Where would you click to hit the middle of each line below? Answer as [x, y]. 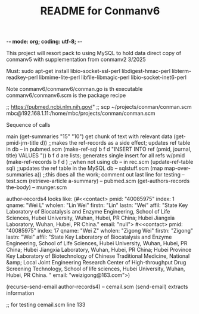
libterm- [182, 71]
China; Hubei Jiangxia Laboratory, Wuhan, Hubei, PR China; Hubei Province [99, 250]
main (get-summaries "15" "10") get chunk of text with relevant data [89, 136]
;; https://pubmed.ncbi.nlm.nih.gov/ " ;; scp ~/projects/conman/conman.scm [99, 107]
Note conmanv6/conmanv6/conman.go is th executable [74, 89]
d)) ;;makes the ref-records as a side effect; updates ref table [115, 143]
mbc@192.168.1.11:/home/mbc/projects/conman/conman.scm [81, 113]
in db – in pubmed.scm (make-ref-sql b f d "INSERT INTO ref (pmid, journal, [99, 149]
